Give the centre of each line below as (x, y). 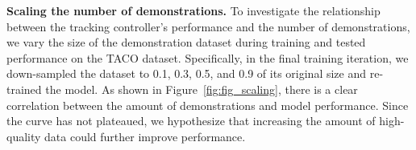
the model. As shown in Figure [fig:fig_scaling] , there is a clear (202, 89)
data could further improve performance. (145, 136)
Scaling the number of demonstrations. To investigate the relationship (193, 10)
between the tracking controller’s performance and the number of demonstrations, (208, 26)
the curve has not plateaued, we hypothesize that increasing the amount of (191, 121)
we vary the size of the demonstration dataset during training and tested (186, 42)
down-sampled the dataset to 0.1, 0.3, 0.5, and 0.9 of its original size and (187, 73)
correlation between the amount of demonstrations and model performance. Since (208, 105)
